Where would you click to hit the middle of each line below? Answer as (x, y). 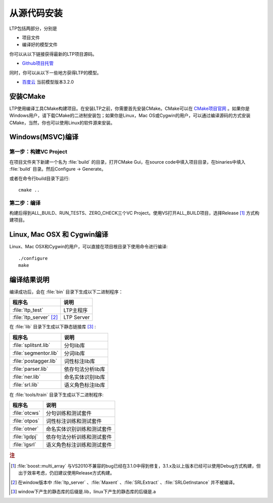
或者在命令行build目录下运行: (40, 178)
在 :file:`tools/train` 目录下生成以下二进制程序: (56, 395)
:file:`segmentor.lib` (35, 353)
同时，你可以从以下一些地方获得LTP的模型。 (55, 72)
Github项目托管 (38, 63)
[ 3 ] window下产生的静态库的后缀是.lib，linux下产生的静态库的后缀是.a (83, 492)
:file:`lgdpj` (25, 437)
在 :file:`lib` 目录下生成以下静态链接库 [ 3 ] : (53, 327)
